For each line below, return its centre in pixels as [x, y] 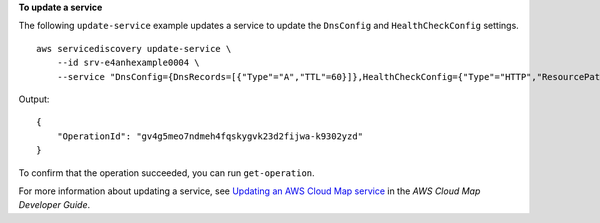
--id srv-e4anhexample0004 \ [128, 63]
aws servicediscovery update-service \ [134, 48]
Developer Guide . [54, 205]
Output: [34, 99]
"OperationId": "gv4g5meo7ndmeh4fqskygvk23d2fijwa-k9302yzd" [210, 136]
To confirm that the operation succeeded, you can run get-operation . [166, 172]
